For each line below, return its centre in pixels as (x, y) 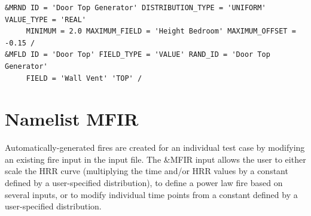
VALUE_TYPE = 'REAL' (46, 19)
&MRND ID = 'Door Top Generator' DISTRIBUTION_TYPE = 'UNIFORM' (135, 8)
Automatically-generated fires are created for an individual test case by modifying (155, 147)
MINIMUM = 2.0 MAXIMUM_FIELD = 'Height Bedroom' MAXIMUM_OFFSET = (161, 31)
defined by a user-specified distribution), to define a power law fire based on (144, 183)
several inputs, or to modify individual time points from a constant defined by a (151, 194)
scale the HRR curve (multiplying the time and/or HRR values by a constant (147, 171)
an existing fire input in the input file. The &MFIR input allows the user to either (155, 159)
